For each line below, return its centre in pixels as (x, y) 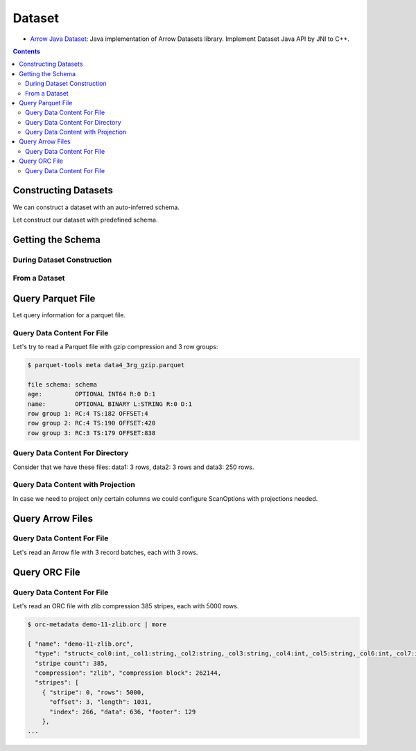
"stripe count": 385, (72, 663)
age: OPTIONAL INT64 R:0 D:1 (92, 394)
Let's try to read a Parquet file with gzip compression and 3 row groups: (115, 347)
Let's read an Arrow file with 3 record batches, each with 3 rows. (105, 552)
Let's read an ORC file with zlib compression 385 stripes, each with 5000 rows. (126, 606)
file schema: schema (62, 384)
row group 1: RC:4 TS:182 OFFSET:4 (88, 414)
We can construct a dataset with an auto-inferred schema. (96, 207)
